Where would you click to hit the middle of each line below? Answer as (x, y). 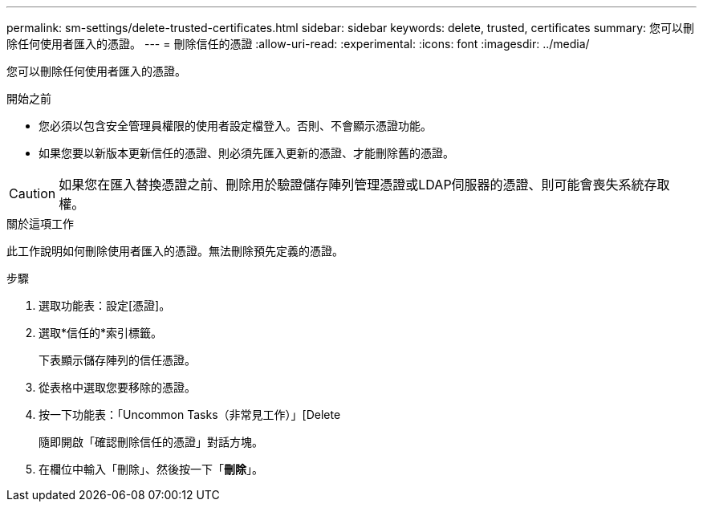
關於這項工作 (40, 224)
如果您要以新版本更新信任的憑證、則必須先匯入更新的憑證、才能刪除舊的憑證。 (246, 153)
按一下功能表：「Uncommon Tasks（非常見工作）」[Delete (190, 415)
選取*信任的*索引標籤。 (101, 333)
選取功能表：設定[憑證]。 (105, 305)
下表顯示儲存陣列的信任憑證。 (117, 360)
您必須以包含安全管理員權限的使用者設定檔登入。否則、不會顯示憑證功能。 (235, 126)
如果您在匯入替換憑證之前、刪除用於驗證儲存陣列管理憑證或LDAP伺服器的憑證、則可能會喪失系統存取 (364, 185)
